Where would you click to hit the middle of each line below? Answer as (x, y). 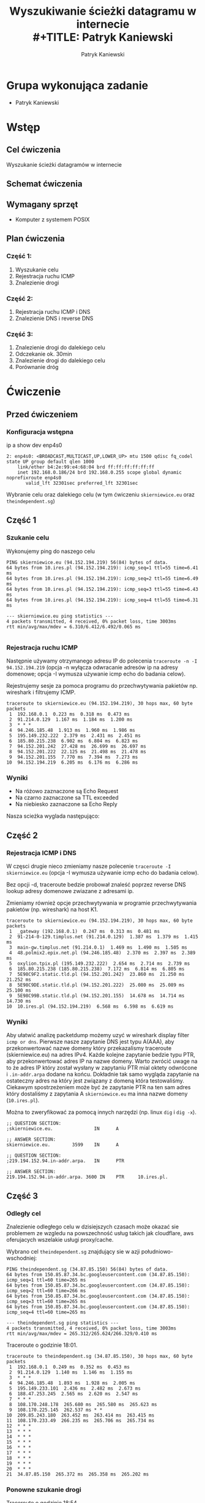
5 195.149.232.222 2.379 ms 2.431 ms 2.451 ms (75, 736)
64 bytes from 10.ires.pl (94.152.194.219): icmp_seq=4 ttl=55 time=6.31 (102, 600)
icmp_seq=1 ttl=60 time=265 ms (46, 1280)
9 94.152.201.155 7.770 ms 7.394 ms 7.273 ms (73, 757)
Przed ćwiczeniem (42, 414)
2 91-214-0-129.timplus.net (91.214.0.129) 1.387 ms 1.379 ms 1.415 (104, 937)
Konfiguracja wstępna (40, 432)
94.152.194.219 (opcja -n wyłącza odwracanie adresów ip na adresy (92, 668)
